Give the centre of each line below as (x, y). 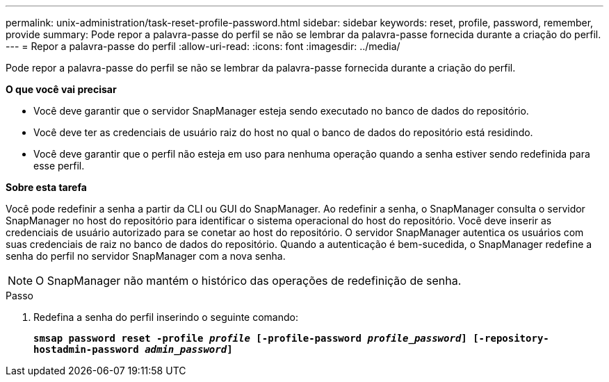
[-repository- (511, 338)
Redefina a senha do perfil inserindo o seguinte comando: (166, 317)
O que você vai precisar (61, 89)
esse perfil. (59, 166)
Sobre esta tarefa (46, 187)
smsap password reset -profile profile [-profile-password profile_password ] (250, 338)
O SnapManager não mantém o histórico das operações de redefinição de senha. (249, 281)
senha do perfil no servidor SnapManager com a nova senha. (146, 256)
